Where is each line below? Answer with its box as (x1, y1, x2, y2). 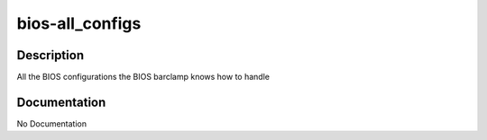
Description (16, 48, 85, 63)
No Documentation (16, 118, 87, 129)
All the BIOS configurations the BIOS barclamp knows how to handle (16, 72, 271, 83)
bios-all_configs (16, 13, 142, 33)
